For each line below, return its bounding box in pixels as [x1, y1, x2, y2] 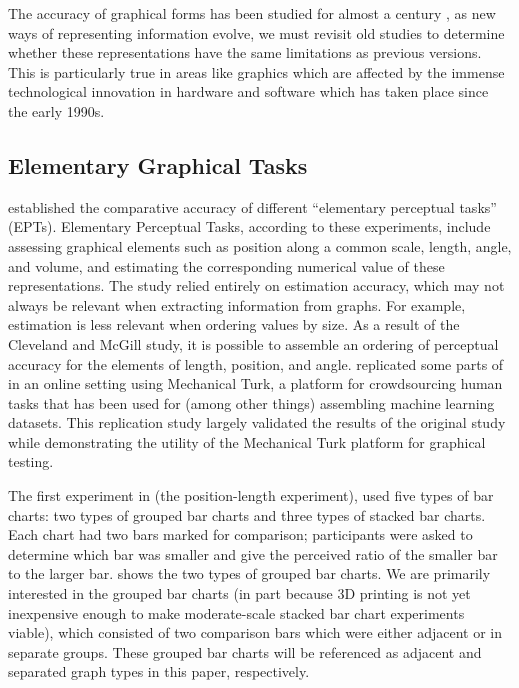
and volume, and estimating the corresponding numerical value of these [8, 255, 445, 276]
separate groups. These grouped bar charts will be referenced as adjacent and [8, 641, 482, 662]
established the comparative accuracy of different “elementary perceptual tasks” [8, 196, 497, 217]
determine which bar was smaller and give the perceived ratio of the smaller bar [8, 543, 498, 564]
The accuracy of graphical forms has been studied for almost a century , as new [8, 3, 496, 23]
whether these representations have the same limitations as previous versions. [8, 42, 482, 63]
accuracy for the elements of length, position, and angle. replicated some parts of [8, 353, 504, 374]
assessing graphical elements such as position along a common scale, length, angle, [8, 235, 512, 256]
